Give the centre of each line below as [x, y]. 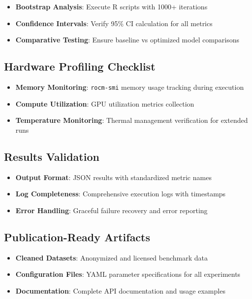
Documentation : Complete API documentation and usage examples [120, 290]
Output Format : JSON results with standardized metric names [113, 177]
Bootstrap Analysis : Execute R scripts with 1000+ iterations [111, 6]
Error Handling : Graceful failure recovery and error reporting [111, 210]
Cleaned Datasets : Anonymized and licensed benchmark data [112, 257]
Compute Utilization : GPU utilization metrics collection [105, 103]
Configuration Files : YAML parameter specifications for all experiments [128, 274]
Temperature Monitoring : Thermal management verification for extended [132, 120]
